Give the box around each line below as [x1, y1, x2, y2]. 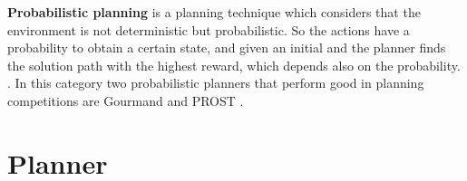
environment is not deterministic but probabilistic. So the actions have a [7, 20, 410, 39]
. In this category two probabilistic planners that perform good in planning [7, 73, 424, 92]
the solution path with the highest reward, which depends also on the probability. [7, 55, 461, 74]
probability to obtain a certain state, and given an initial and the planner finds [7, 38, 446, 57]
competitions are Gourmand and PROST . [7, 90, 244, 110]
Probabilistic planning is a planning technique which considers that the [7, 3, 421, 21]
